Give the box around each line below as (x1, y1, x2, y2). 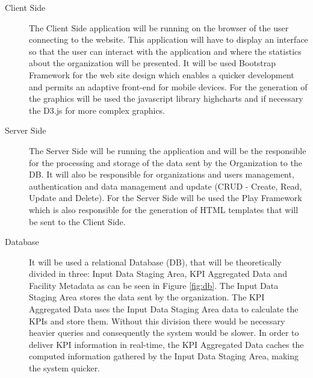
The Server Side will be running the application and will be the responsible (29, 144, 306, 156)
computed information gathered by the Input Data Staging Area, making (29, 350, 299, 362)
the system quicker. (29, 362, 101, 374)
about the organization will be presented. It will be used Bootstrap (29, 57, 276, 69)
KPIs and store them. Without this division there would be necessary (29, 314, 285, 327)
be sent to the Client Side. (29, 215, 126, 228)
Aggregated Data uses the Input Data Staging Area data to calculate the (29, 303, 299, 315)
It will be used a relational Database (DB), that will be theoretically (29, 255, 282, 268)
